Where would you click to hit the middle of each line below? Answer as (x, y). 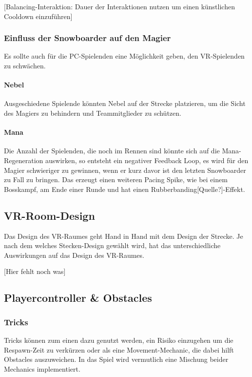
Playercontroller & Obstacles (78, 298)
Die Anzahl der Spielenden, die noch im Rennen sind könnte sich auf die (112, 151)
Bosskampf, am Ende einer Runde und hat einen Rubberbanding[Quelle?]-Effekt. (125, 189)
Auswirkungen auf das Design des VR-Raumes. (74, 255)
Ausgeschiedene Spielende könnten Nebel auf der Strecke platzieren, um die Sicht (125, 103)
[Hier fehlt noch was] (35, 271)
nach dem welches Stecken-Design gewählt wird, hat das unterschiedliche (112, 245)
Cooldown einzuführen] (38, 16)
